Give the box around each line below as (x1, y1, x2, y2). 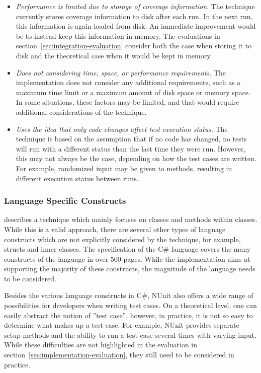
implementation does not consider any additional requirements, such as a (16, 77, 241, 88)
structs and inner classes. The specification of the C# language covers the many (4, 244, 251, 254)
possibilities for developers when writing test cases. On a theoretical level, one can (4, 300, 257, 311)
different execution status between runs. (16, 173, 139, 183)
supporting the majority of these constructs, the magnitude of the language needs (4, 263, 255, 274)
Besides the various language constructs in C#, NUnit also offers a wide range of (4, 290, 253, 301)
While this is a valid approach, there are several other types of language (4, 223, 226, 234)
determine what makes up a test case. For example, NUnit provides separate (4, 320, 239, 330)
